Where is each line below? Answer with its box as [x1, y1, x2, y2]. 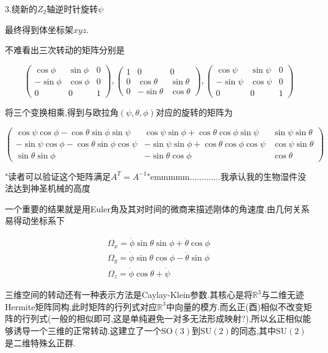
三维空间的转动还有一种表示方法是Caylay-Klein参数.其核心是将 [5, 288, 253, 301]
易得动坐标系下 [5, 214, 65, 227]
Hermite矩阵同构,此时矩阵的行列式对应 [5, 300, 158, 313]
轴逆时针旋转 [46, 2, 98, 15]
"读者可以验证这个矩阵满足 [5, 169, 111, 182]
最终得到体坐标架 [5, 23, 73, 35]
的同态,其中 [230, 324, 276, 336]
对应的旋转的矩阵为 [155, 105, 233, 118]
